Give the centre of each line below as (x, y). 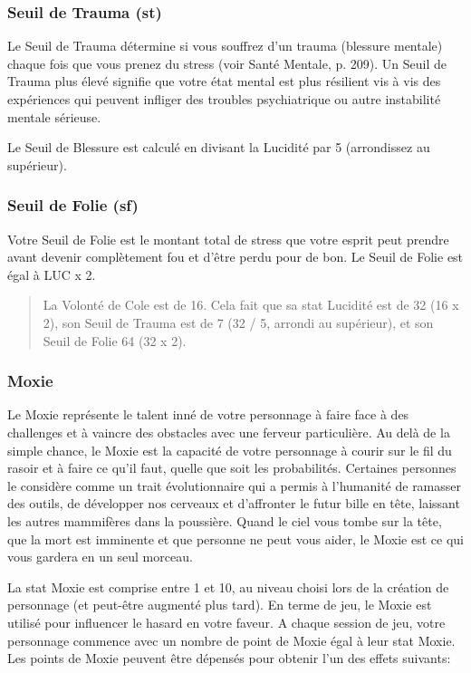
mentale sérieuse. (54, 116)
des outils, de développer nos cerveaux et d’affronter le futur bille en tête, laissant (234, 503)
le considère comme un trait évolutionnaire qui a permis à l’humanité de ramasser (235, 485)
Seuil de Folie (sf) (73, 205)
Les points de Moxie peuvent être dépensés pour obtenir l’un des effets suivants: (229, 658)
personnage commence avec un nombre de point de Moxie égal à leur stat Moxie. (231, 640)
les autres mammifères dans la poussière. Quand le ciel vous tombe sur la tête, (225, 520)
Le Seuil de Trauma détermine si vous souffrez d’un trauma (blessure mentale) (225, 46)
